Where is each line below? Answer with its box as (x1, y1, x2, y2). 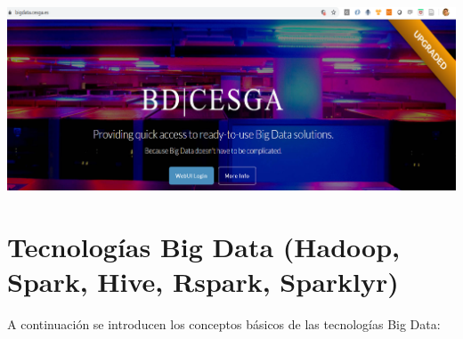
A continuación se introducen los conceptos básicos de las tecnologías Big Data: (7, 314, 441, 333)
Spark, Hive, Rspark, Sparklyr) (7, 262, 399, 299)
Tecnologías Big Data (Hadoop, (7, 228, 401, 264)
